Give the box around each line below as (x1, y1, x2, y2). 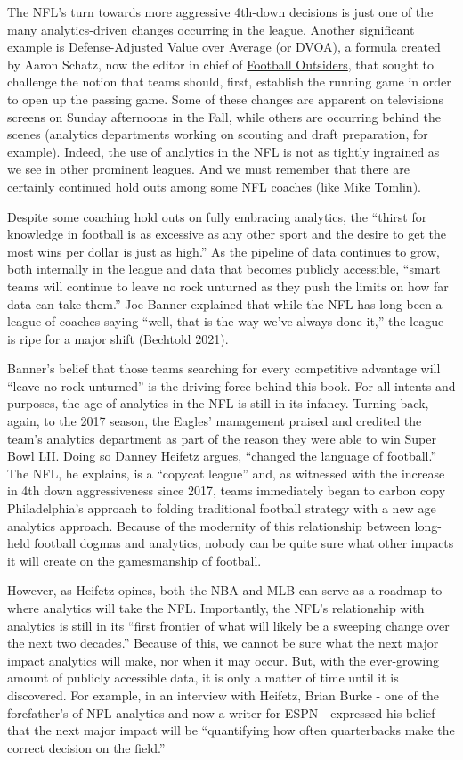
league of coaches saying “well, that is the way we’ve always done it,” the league (7, 312, 444, 331)
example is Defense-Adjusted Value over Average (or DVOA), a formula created (7, 37, 441, 56)
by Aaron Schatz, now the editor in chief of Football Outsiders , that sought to (7, 54, 434, 73)
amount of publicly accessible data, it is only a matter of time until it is (7, 668, 399, 687)
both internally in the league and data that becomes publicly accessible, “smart (7, 259, 441, 278)
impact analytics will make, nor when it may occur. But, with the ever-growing (7, 650, 439, 669)
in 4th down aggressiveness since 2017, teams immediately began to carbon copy (7, 481, 446, 500)
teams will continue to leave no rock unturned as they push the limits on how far (7, 276, 449, 295)
